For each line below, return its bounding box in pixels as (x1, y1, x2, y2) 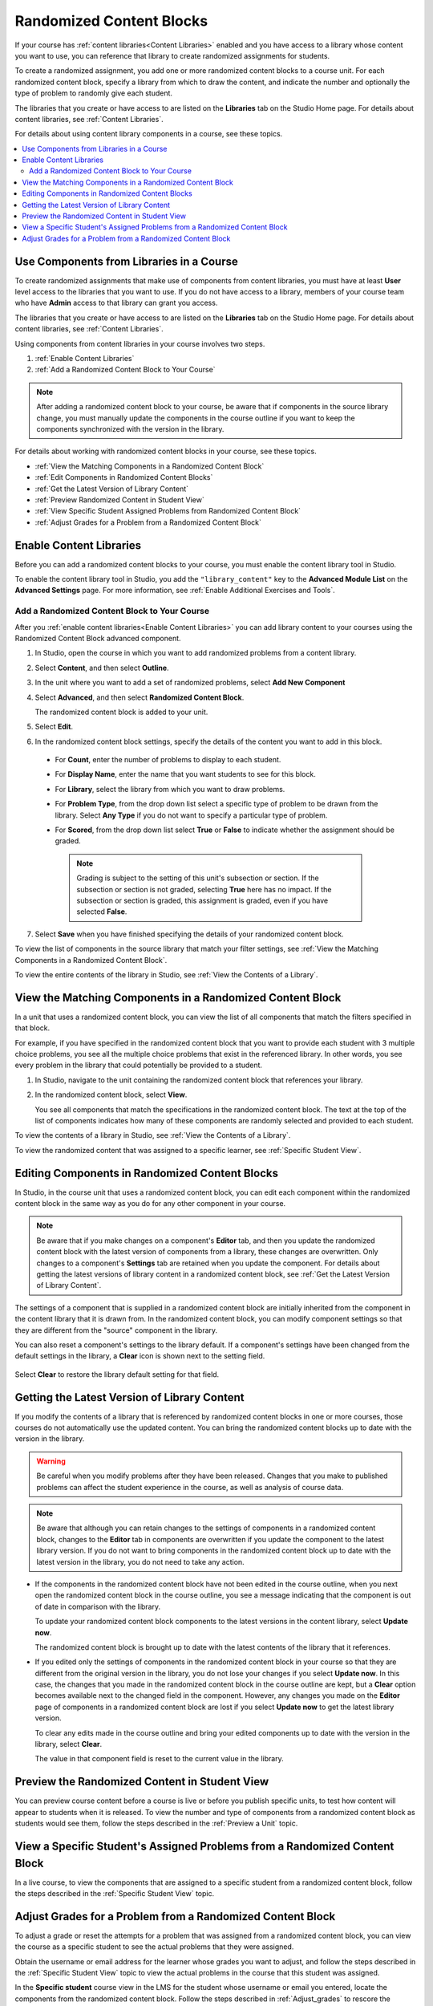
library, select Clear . (34, 1740, 103, 1749)
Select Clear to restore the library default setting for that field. (14, 1369, 220, 1379)
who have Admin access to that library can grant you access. (14, 298, 218, 308)
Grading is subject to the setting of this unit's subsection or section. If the (76, 873, 320, 883)
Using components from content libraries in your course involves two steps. (14, 339, 265, 348)
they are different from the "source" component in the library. (14, 1325, 218, 1335)
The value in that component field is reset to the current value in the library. (34, 1754, 284, 1764)
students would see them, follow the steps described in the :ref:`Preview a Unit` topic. (14, 1818, 298, 1829)
